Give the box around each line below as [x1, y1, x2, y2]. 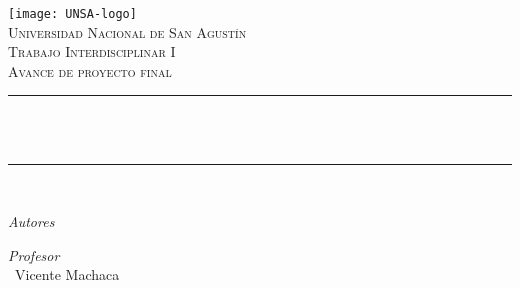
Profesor [8, 244, 60, 265]
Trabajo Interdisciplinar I [8, 41, 176, 62]
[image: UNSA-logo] [8, 7, 137, 21]
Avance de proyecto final [8, 60, 172, 81]
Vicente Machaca [14, 264, 120, 285]
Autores [8, 211, 55, 232]
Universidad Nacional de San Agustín [8, 21, 247, 42]
